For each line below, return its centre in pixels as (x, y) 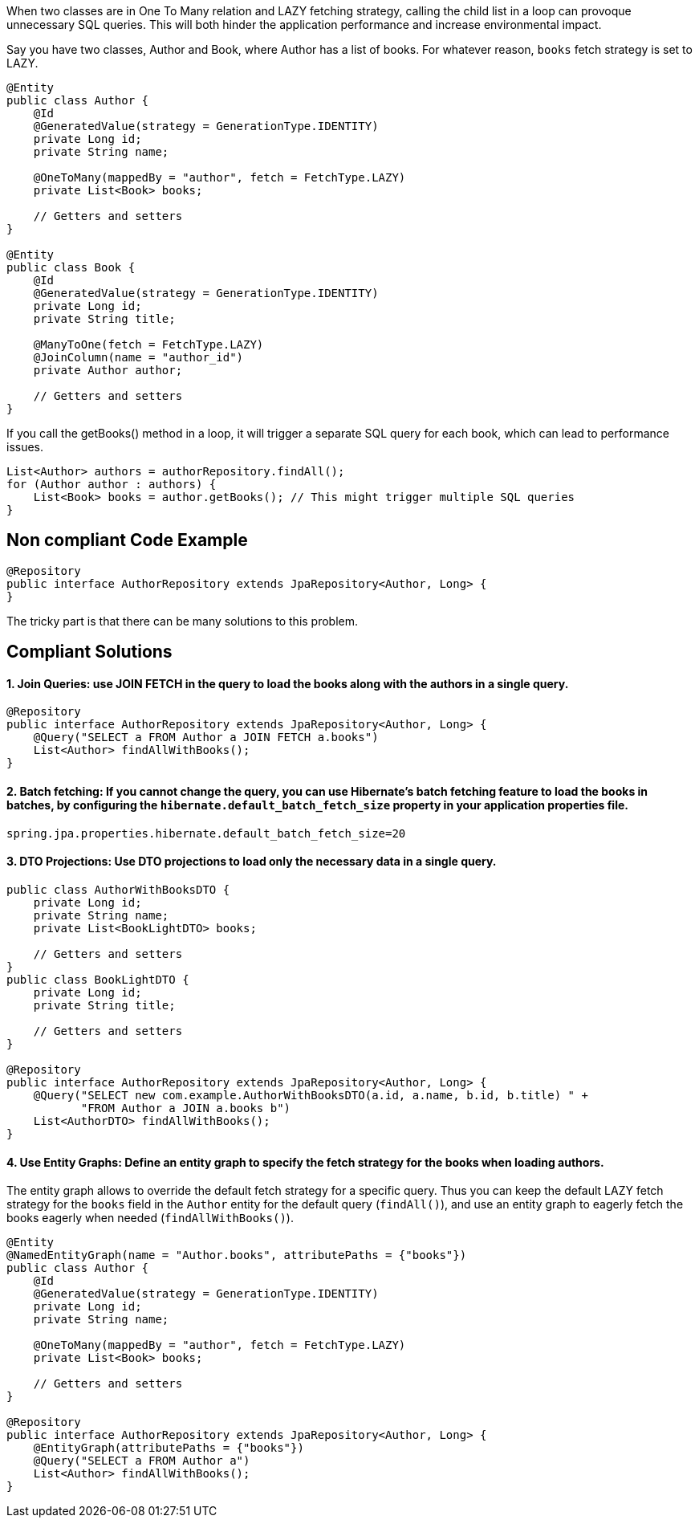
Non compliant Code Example (127, 540)
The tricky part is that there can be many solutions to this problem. (183, 621)
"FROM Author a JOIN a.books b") (186, 1108)
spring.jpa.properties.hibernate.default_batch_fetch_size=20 (206, 833)
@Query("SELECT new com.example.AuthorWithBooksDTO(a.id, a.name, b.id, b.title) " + (311, 1095)
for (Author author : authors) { (112, 484)
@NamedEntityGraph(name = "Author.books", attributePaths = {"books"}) (237, 1255)
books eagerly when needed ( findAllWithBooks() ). (150, 1218)
